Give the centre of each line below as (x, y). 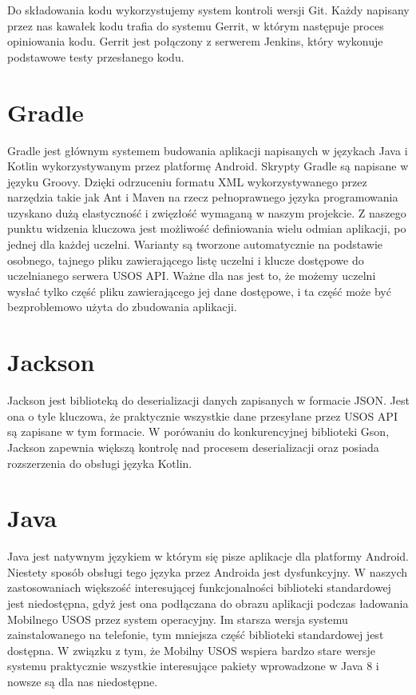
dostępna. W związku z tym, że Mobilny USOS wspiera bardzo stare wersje (191, 650)
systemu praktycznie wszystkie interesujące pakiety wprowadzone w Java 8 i (193, 666)
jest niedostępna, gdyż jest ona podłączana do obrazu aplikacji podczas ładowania (208, 603)
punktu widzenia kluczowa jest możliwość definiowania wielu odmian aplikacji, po (207, 228)
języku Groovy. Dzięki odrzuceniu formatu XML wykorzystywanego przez (187, 181)
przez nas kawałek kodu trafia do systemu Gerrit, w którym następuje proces (196, 25)
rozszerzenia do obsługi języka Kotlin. (100, 463)
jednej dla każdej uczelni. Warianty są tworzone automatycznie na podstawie (195, 244)
